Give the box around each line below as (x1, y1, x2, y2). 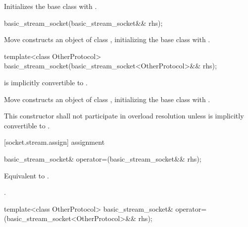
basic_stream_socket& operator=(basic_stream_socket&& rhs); (4, 153, 201, 164)
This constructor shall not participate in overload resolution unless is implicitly (4, 111, 244, 121)
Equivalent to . (4, 170, 49, 180)
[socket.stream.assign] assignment (4, 137, 105, 147)
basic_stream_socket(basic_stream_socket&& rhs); (4, 17, 163, 28)
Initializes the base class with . (4, 1, 97, 11)
